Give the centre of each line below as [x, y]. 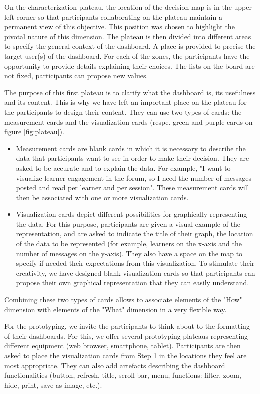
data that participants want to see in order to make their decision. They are [133, 158]
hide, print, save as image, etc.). [53, 385]
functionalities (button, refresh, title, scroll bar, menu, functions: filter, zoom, [123, 375]
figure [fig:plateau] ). [34, 131]
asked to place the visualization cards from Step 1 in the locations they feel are [125, 355]
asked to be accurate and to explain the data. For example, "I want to [123, 167]
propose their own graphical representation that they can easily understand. [133, 283]
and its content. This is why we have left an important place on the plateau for [125, 102]
